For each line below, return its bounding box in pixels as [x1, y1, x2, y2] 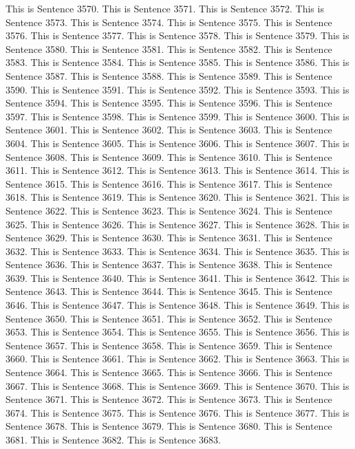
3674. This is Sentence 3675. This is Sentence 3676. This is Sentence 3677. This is [6, 405, 349, 419]
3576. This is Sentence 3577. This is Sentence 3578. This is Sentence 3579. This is [6, 28, 349, 43]
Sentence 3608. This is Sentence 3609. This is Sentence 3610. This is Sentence [6, 149, 332, 164]
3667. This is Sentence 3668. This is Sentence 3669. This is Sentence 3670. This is [6, 378, 349, 393]
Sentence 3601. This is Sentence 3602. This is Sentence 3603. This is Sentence [6, 122, 332, 137]
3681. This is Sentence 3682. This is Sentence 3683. [6, 432, 221, 446]
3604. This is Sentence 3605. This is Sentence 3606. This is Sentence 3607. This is [6, 135, 349, 150]
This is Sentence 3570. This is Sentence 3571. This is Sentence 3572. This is [6, 1, 324, 15]
